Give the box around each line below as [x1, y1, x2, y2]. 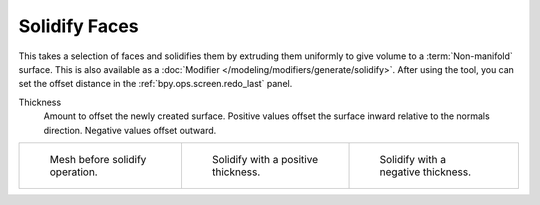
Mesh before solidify [49, 152, 147, 166]
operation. [49, 165, 99, 179]
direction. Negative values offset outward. [43, 124, 217, 136]
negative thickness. [379, 165, 472, 179]
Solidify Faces [18, 15, 139, 37]
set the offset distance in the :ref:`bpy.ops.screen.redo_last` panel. [18, 78, 293, 90]
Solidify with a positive [211, 152, 319, 166]
